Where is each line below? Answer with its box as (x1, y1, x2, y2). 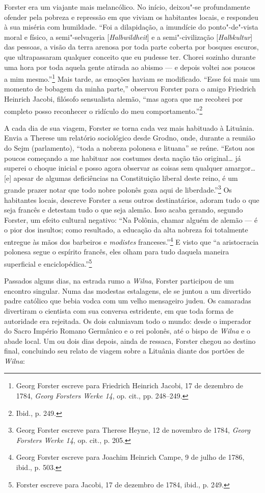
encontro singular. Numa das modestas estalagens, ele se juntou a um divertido (4, 285, 251, 296)
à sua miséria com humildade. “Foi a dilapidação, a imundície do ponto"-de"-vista (4, 21, 258, 32)
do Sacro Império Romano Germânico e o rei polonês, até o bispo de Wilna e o (4, 325, 251, 336)
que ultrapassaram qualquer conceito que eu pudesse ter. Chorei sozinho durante (4, 51, 256, 62)
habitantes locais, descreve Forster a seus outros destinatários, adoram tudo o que (4, 194, 259, 205)
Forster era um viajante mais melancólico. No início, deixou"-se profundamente (4, 2, 250, 12)
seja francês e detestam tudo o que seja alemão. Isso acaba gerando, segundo (4, 204, 243, 215)
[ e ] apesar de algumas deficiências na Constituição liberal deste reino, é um (4, 172, 238, 183)
